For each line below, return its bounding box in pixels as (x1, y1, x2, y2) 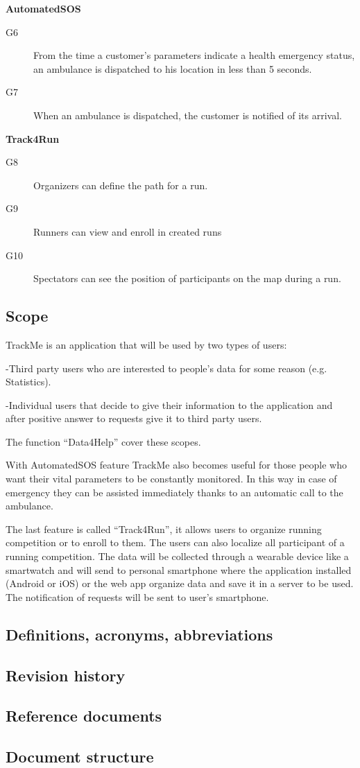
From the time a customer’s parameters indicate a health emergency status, (33, 48, 355, 62)
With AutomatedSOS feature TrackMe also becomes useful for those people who (6, 457, 347, 472)
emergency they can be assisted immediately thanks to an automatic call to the (6, 485, 343, 499)
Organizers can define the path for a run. (33, 177, 208, 192)
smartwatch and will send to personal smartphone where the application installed (6, 562, 352, 577)
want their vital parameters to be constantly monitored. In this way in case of (6, 471, 337, 486)
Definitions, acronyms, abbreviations (6, 623, 273, 645)
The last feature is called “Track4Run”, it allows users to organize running (6, 521, 322, 536)
